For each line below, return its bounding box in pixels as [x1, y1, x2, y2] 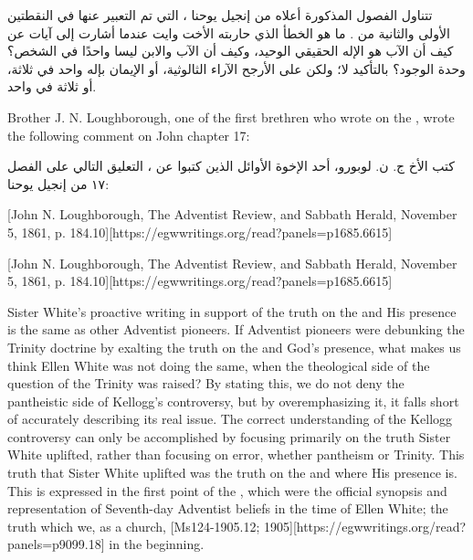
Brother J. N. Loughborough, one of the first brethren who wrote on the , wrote [7, 107, 455, 126]
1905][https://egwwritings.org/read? [263, 516, 467, 535]
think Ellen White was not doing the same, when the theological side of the [7, 355, 430, 375]
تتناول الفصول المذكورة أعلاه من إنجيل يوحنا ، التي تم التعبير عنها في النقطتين [7, 5, 433, 24]
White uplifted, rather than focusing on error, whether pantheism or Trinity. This [7, 445, 465, 464]
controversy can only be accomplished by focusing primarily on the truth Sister [7, 427, 451, 446]
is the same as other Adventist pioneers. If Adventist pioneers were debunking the [7, 320, 465, 339]
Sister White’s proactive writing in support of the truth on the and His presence [7, 301, 457, 321]
